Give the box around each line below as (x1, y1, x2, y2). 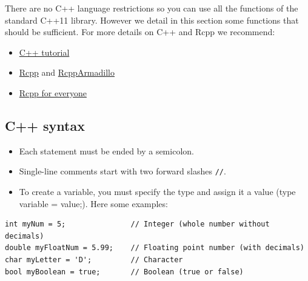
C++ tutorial (19, 45, 70, 58)
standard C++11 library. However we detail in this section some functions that (5, 13, 299, 26)
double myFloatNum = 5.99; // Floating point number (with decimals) (5, 243, 304, 253)
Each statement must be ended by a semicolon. (19, 144, 194, 157)
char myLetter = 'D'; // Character (5, 255, 183, 264)
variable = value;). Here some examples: (19, 197, 168, 210)
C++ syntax (5, 116, 85, 134)
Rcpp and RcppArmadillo (19, 66, 115, 79)
